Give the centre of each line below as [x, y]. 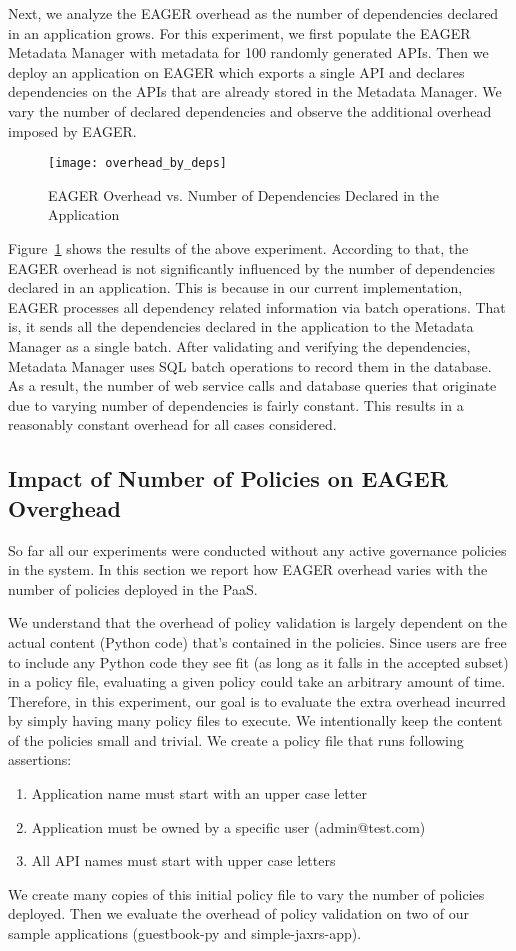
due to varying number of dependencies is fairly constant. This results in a [236, 404]
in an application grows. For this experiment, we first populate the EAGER [239, 32]
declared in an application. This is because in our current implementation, [235, 287]
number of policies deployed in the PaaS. [133, 588]
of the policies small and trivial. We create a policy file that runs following [236, 739]
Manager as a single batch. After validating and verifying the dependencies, [239, 345]
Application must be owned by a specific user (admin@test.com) [228, 826]
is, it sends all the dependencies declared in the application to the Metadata [241, 326]
